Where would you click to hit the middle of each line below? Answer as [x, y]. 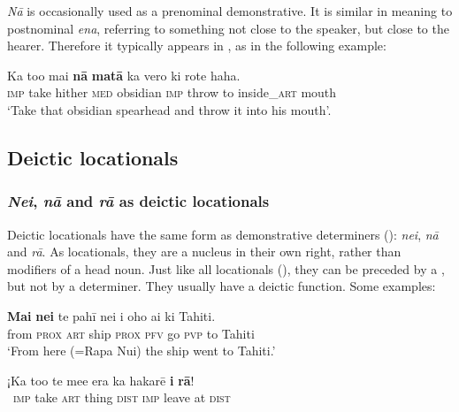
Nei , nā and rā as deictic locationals [138, 201]
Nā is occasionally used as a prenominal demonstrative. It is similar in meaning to [230, 11]
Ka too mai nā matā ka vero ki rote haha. [124, 75]
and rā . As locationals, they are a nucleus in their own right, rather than [204, 252]
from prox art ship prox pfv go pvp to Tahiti [131, 333]
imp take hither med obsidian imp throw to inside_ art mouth [172, 92]
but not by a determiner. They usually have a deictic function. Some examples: [222, 286]
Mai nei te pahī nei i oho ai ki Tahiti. [111, 315]
